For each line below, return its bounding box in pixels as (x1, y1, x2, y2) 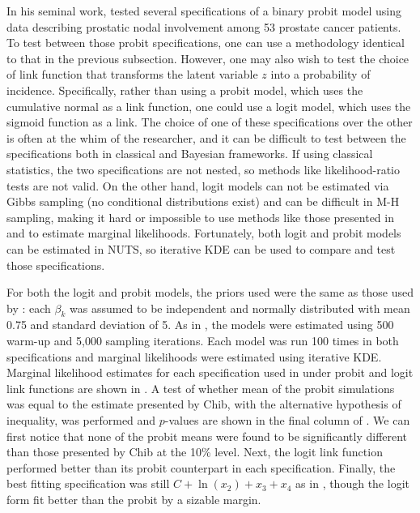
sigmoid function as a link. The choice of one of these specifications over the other (6, 113, 413, 130)
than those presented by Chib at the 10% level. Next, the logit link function (6, 443, 383, 460)
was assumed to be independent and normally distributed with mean (69, 299, 410, 316)
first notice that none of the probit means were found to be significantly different (6, 427, 408, 444)
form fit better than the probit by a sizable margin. (6, 491, 261, 508)
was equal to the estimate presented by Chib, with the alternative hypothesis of (6, 395, 401, 413)
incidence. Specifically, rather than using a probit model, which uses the (6, 81, 363, 98)
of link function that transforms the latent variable (6, 66, 258, 83)
